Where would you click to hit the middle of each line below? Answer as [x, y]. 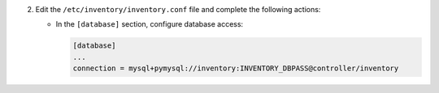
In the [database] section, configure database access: [150, 24]
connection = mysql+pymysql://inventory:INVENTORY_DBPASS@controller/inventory [236, 68]
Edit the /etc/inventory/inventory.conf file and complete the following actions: [178, 9]
